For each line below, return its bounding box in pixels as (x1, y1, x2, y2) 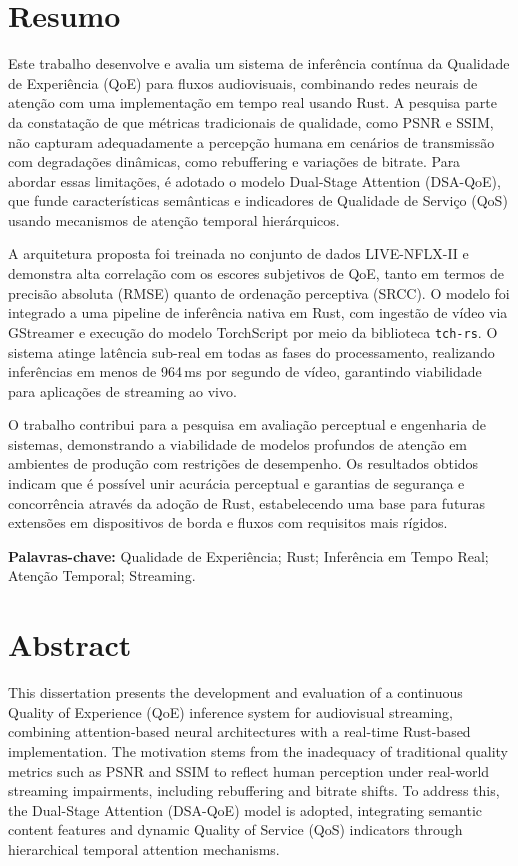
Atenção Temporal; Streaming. (8, 565, 196, 586)
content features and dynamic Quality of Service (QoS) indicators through (8, 819, 463, 840)
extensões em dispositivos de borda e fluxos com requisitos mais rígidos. (8, 512, 448, 533)
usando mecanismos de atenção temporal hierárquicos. (8, 209, 340, 230)
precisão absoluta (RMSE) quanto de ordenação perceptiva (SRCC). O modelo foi (8, 282, 510, 303)
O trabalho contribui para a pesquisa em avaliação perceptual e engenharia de (8, 414, 486, 435)
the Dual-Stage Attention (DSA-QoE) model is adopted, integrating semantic (8, 799, 483, 820)
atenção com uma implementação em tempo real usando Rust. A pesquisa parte (8, 92, 497, 113)
